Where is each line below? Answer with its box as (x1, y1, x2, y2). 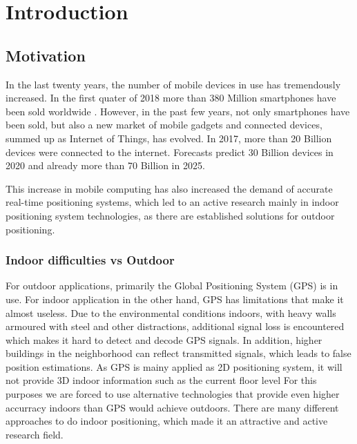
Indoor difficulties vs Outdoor (6, 251, 175, 269)
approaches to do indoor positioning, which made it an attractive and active (6, 414, 328, 428)
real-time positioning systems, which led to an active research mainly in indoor (6, 195, 339, 209)
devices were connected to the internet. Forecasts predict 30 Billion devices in (6, 144, 334, 159)
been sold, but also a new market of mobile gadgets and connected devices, (6, 117, 322, 132)
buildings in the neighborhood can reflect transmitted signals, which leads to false (6, 346, 351, 360)
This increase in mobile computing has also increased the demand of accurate (6, 181, 333, 195)
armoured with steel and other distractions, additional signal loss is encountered (6, 319, 345, 334)
